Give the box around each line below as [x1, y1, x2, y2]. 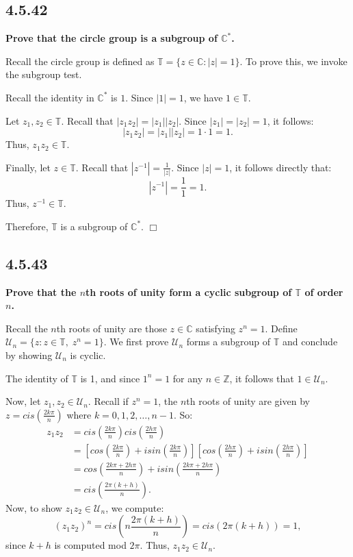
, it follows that [229, 371, 294, 385]
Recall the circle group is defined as [5, 53, 155, 68]
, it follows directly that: [229, 160, 332, 174]
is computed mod [54, 538, 127, 552]
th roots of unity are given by [186, 394, 310, 408]
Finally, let [5, 160, 51, 174]
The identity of [5, 371, 68, 385]
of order [304, 284, 343, 299]
